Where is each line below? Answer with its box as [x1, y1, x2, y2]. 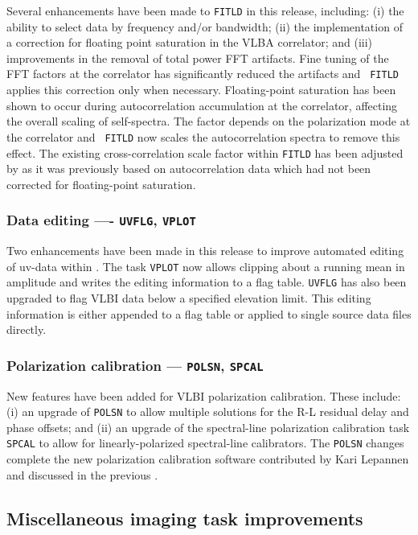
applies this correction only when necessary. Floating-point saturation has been [6, 81, 396, 98]
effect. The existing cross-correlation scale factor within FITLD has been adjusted [6, 144, 404, 161]
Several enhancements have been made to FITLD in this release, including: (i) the [6, 2, 404, 19]
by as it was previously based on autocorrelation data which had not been [6, 160, 371, 177]
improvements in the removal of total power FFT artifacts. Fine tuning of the [6, 49, 389, 66]
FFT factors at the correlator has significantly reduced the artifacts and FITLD [6, 65, 399, 82]
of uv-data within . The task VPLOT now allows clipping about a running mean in [6, 257, 405, 274]
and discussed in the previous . [6, 466, 158, 483]
